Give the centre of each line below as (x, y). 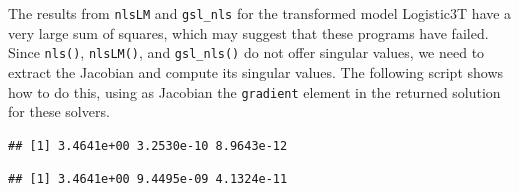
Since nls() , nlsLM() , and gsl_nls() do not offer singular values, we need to (246, 52)
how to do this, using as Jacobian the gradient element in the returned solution (254, 91)
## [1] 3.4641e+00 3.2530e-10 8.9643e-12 (148, 145)
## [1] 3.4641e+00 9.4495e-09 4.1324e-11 (148, 179)
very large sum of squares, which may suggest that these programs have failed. (248, 32)
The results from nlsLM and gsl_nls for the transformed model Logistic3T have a (260, 13)
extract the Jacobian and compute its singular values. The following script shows (256, 71)
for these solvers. (59, 111)
